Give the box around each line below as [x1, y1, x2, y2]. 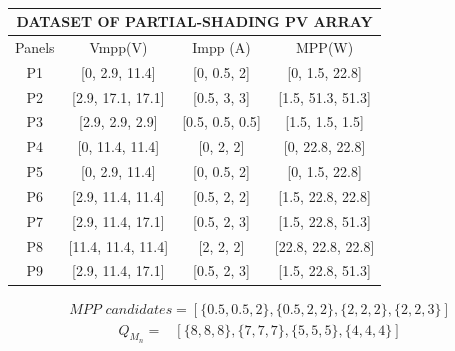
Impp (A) [192, 36, 251, 57]
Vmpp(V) [89, 36, 148, 57]
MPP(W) [295, 36, 354, 57]
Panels [15, 36, 55, 57]
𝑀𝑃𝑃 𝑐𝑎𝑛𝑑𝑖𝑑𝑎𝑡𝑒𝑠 [69, 302, 173, 317]
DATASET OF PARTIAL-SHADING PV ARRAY [16, 11, 373, 31]
